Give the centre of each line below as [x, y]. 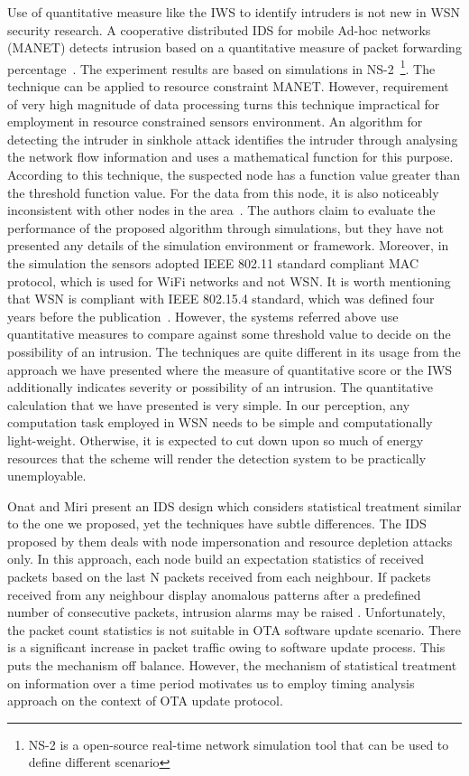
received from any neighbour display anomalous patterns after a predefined [214, 594]
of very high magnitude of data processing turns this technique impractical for [224, 103]
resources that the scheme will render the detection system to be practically [217, 458]
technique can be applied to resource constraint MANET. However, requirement [228, 86]
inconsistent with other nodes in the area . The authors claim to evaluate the [221, 210]
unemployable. [47, 476]
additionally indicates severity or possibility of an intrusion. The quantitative [220, 387]
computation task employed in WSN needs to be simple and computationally [220, 422]
